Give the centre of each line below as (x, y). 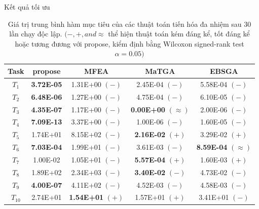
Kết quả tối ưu (27, 7)
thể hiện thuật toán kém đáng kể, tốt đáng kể (179, 34)
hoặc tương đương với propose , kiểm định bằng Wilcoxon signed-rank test (129, 43)
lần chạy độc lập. (36, 34)
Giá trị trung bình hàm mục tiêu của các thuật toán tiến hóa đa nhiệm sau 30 (129, 24)
